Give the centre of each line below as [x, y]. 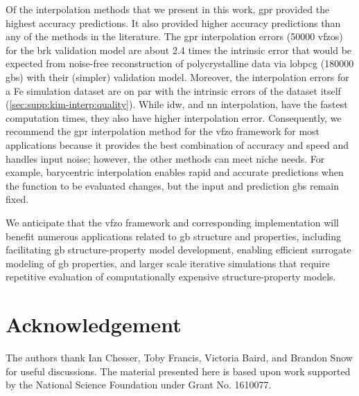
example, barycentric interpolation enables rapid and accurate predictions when [175, 172]
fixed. [17, 199]
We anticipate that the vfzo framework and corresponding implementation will [172, 222]
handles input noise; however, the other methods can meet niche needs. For [165, 158]
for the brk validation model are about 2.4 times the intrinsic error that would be [179, 49]
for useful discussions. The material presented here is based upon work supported [178, 371]
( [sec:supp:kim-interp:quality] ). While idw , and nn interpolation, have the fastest [177, 104]
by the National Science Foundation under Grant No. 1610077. [139, 385]
